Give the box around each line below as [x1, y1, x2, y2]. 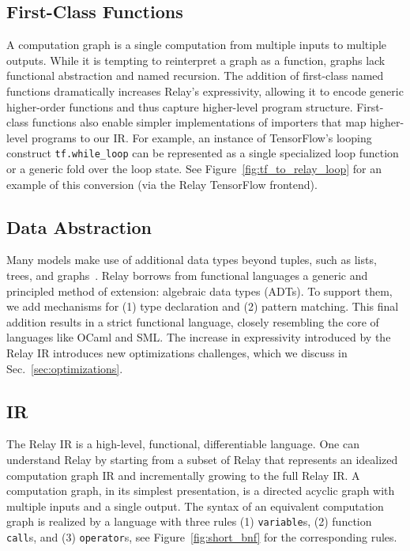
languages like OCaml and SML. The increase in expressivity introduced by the [6, 329, 391, 345]
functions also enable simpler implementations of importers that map [32, 114, 367, 130]
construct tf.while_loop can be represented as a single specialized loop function [6, 145, 399, 161]
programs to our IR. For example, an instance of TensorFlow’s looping [31, 129, 372, 145]
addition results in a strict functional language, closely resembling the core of [6, 313, 379, 330]
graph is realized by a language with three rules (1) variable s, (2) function [6, 513, 372, 530]
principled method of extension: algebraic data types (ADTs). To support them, [6, 282, 393, 299]
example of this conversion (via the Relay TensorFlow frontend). [6, 175, 318, 192]
